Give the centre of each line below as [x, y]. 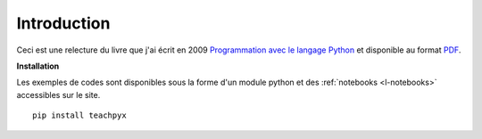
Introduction [63, 23]
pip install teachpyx [79, 115]
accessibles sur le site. [58, 94]
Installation [38, 66]
